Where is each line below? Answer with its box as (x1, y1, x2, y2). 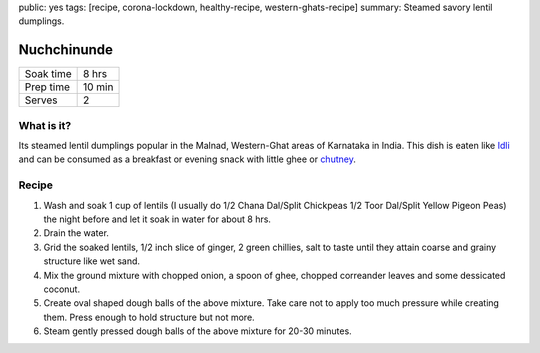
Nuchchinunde (18, 41, 114, 59)
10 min (82, 80, 114, 94)
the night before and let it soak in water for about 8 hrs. (43, 213, 272, 225)
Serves (24, 93, 59, 107)
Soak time (24, 67, 72, 81)
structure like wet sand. (43, 255, 140, 267)
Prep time (24, 80, 70, 94)
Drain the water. (43, 227, 110, 239)
